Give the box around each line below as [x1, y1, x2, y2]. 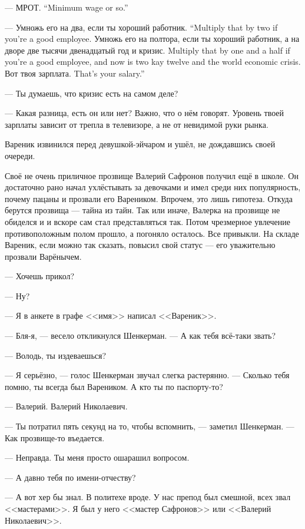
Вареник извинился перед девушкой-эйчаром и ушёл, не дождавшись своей [5, 138, 276, 150]
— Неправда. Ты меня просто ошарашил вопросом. [5, 451, 190, 464]
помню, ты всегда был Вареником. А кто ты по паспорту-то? [5, 380, 223, 392]
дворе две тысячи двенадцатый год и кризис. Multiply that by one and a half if [5, 44, 290, 56]
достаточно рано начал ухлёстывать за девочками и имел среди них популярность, [5, 181, 301, 193]
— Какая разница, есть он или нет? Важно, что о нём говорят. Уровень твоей [5, 107, 284, 119]
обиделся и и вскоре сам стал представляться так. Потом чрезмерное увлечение [5, 215, 290, 227]
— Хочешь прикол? [5, 270, 75, 282]
